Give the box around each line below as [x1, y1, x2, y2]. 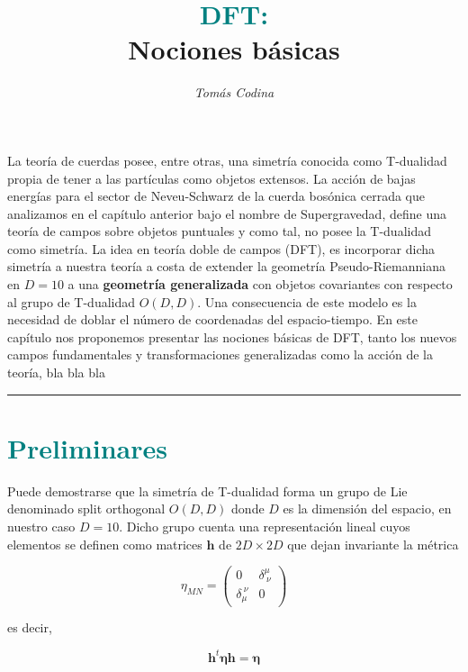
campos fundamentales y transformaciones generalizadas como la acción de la [7, 345, 433, 364]
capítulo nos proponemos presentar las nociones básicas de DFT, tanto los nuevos [7, 327, 457, 346]
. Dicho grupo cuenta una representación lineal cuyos [119, 516, 410, 535]
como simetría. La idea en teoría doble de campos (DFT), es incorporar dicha [7, 239, 436, 258]
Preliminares [7, 429, 167, 466]
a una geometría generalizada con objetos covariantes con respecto [67, 275, 453, 294]
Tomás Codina [193, 83, 274, 102]
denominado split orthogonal [7, 499, 166, 518]
